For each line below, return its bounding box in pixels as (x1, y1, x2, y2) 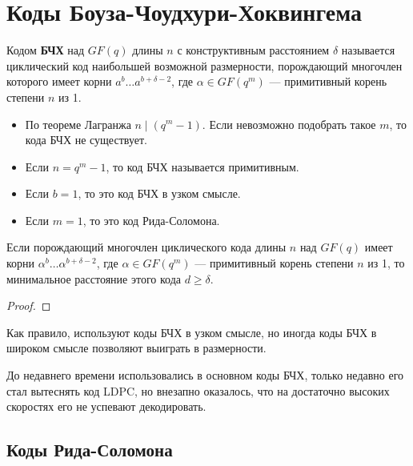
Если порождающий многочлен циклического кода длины (6, 239, 287, 255)
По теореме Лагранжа (25, 115, 131, 132)
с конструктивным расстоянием (177, 42, 330, 58)
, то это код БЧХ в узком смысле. (78, 185, 241, 202)
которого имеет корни (6, 73, 112, 90)
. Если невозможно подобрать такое (202, 115, 376, 132)
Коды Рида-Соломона (6, 437, 173, 462)
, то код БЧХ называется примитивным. (106, 158, 299, 175)
